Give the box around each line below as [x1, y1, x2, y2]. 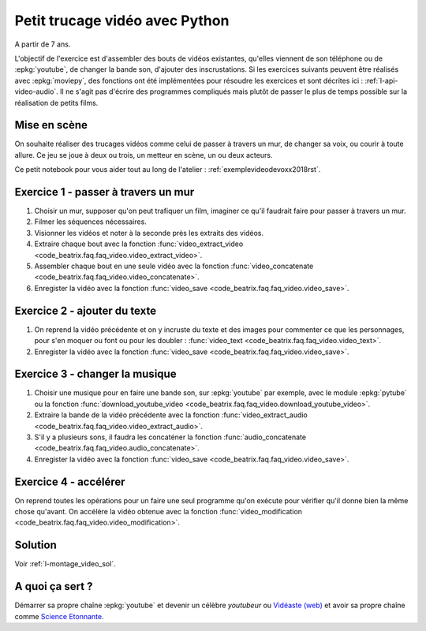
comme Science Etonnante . [14, 611, 104, 621]
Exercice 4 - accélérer [14, 475, 125, 488]
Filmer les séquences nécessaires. [34, 217, 148, 226]
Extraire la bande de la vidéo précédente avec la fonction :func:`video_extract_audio [34, 410, 308, 420]
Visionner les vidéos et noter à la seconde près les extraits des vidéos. [34, 228, 264, 237]
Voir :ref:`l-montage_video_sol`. [14, 559, 116, 569]
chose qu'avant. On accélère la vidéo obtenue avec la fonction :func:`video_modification [14, 507, 303, 517]
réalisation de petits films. [14, 98, 99, 107]
